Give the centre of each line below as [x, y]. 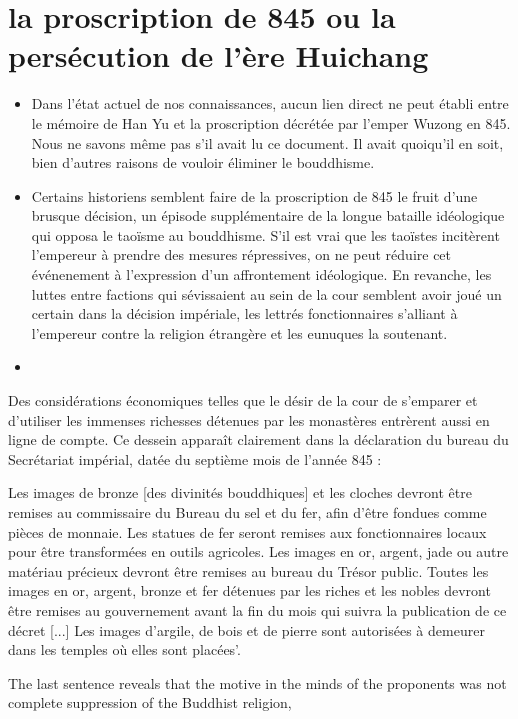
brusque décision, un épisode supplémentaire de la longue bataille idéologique [268, 215]
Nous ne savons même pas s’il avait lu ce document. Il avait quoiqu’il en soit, [267, 142]
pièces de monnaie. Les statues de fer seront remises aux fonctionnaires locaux [247, 531]
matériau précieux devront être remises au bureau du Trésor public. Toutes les [248, 570]
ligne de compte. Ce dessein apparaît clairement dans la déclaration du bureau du [258, 439]
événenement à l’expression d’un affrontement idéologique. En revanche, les [261, 274]
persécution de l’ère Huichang [218, 55]
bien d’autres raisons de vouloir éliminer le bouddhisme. [203, 162]
